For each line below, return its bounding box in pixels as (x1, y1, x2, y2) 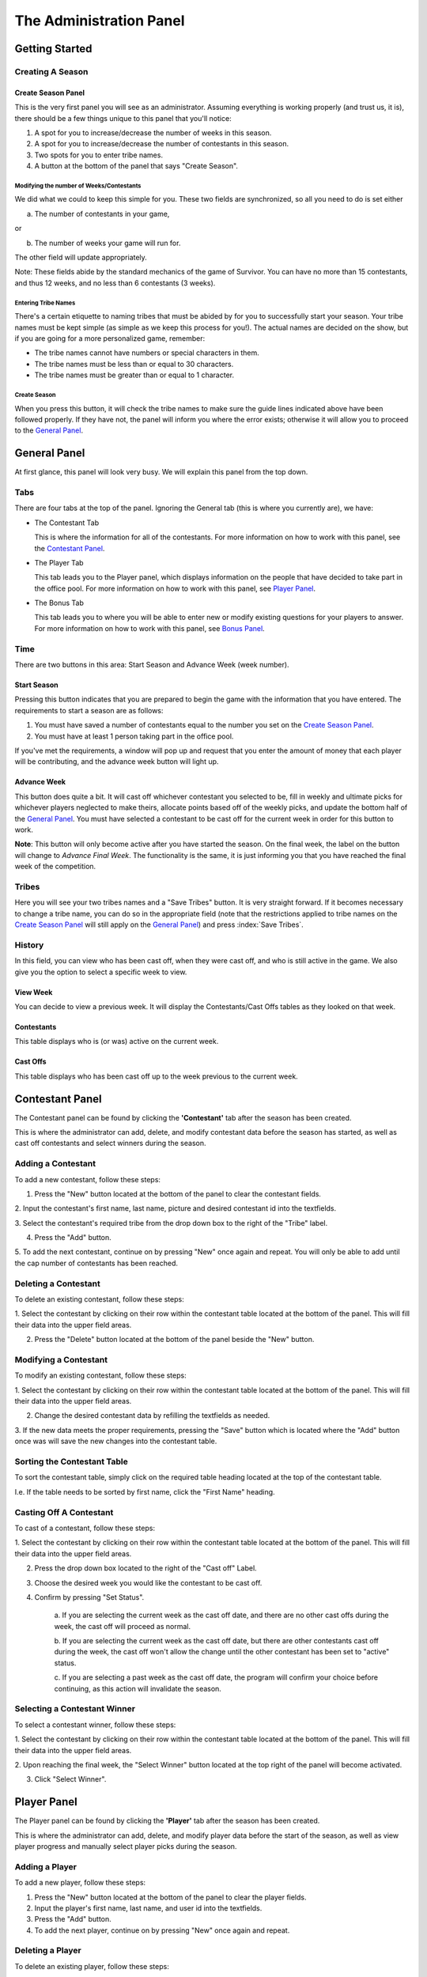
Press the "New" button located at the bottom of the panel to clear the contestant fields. (34, 1189, 322, 1198)
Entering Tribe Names (14, 299, 76, 307)
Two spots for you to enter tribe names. (34, 150, 164, 160)
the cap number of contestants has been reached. (14, 1258, 178, 1268)
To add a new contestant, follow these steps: (14, 1174, 161, 1184)
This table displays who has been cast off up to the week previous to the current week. (14, 1072, 298, 1081)
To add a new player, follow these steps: (14, 1878, 146, 1888)
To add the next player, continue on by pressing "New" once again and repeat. (34, 1926, 290, 1935)
